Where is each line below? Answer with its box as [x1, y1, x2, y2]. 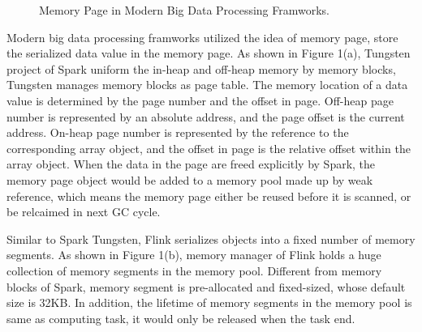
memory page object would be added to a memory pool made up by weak [6, 171, 373, 188]
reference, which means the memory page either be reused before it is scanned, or [6, 187, 411, 204]
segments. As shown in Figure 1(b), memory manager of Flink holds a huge [6, 246, 381, 263]
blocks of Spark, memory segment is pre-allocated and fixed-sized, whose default [6, 278, 406, 295]
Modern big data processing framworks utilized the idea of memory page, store [6, 28, 398, 45]
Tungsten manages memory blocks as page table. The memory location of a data [6, 76, 408, 93]
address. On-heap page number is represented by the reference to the [6, 124, 349, 141]
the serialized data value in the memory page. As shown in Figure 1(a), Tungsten [6, 45, 411, 62]
